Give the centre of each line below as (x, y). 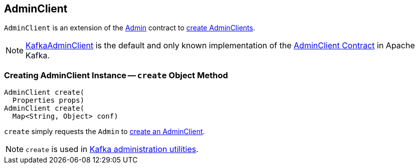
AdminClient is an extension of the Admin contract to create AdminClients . (130, 28)
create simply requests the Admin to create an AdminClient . (104, 132)
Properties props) (48, 100)
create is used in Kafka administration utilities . (112, 149)
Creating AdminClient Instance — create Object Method (116, 75)
